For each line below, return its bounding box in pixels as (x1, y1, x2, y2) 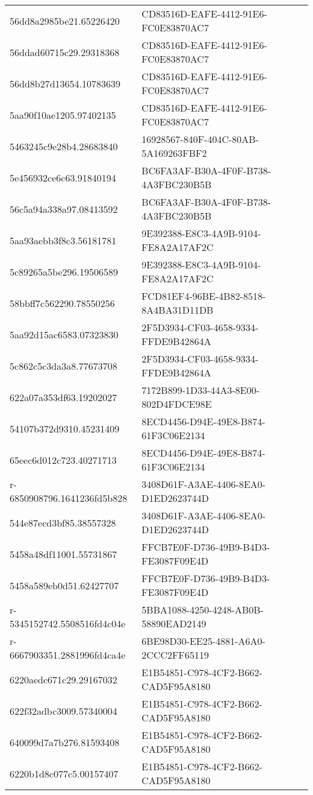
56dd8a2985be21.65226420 (10, 13, 120, 28)
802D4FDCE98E (141, 397, 212, 411)
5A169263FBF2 (141, 146, 207, 160)
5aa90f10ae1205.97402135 (10, 107, 116, 122)
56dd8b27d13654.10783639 (10, 76, 121, 90)
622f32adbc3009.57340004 (10, 703, 117, 718)
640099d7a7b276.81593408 (10, 735, 120, 749)
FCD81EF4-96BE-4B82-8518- (141, 289, 266, 303)
